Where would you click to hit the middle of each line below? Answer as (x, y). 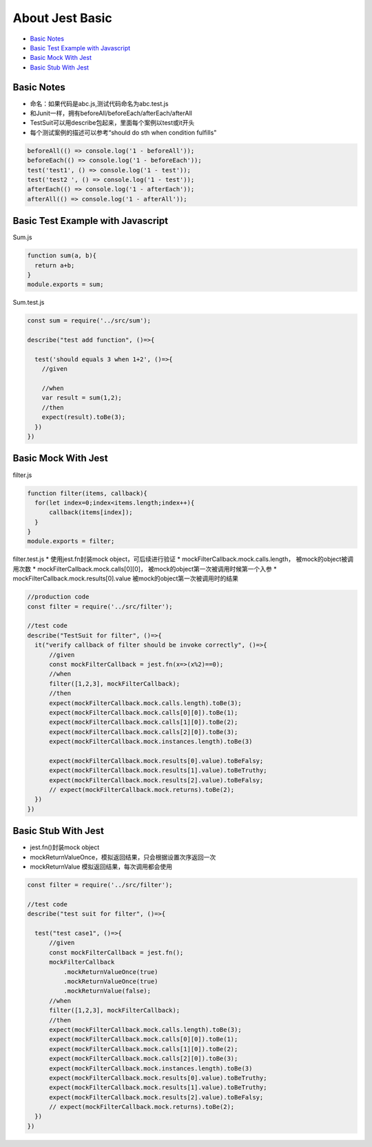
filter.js (22, 475)
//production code (58, 597)
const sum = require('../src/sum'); (89, 321)
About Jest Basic (63, 18)
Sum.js (22, 237)
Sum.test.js (29, 303)
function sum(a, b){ (62, 256)
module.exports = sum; (65, 285)
